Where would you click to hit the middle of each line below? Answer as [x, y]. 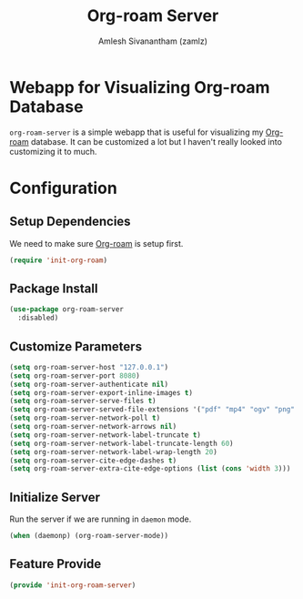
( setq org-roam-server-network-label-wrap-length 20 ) [114, 452]
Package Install [54, 288]
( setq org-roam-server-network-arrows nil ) [93, 427]
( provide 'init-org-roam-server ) [73, 585]
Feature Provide [56, 564]
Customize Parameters [76, 346]
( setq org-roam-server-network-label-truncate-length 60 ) [121, 443]
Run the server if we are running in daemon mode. [101, 519]
